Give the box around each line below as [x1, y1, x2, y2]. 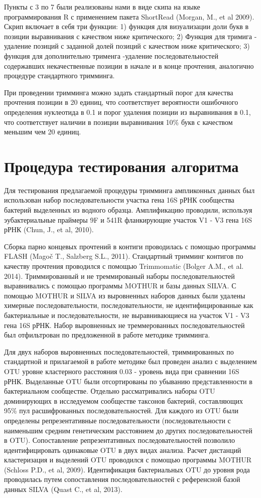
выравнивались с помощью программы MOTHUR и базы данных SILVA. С [4, 280, 236, 291]
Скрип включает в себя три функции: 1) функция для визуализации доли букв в [4, 21, 249, 32]
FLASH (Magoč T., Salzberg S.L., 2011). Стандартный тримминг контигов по [4, 251, 243, 261]
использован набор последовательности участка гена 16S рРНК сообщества [4, 195, 234, 205]
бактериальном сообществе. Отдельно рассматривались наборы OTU [4, 386, 215, 396]
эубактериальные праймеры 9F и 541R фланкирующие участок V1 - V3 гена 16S [4, 214, 252, 225]
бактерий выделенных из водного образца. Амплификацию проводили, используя [4, 205, 252, 215]
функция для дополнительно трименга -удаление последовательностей [4, 50, 218, 61]
